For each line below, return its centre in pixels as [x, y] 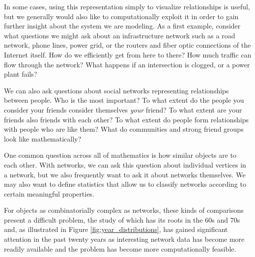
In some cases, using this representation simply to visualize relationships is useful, [127, 6]
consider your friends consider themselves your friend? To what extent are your [123, 109]
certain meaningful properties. [49, 193]
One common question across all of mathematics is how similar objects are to [120, 155]
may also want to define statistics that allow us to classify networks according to [125, 184]
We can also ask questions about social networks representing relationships [116, 90]
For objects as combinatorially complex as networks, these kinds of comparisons [124, 210]
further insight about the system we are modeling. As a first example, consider [122, 26]
